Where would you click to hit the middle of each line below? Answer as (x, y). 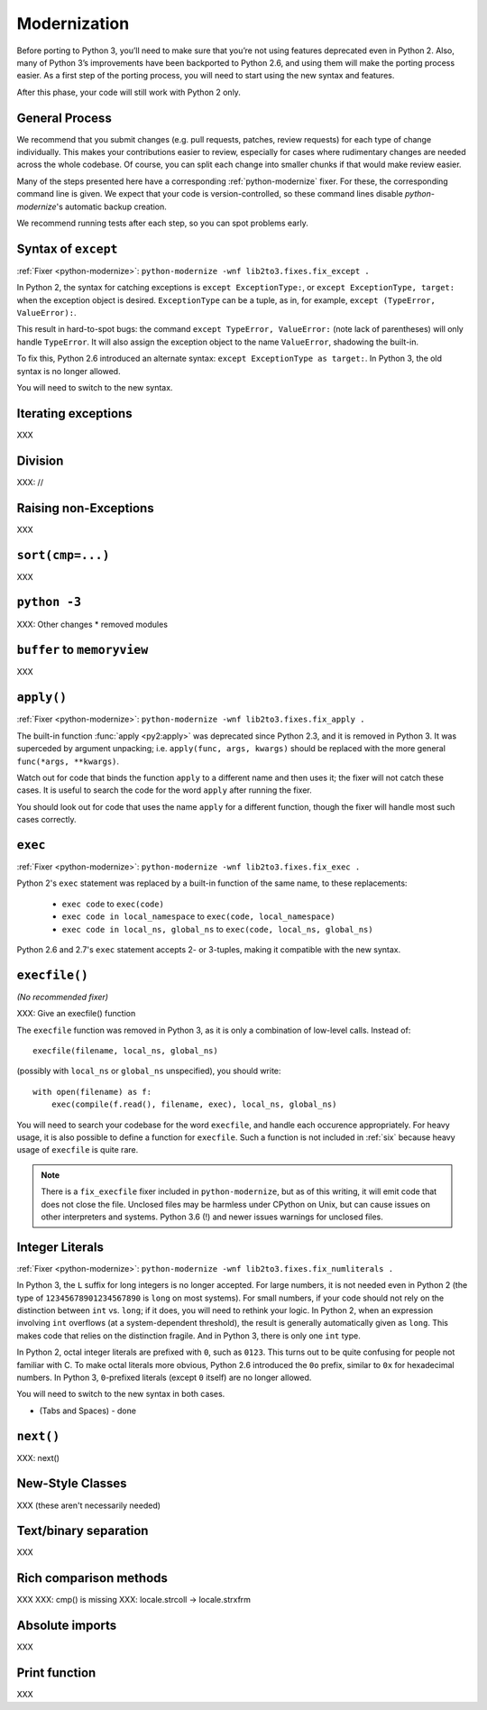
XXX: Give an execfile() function (76, 1014)
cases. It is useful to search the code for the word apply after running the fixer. (165, 790)
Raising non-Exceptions (85, 508)
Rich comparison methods (92, 1578)
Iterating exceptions (74, 414)
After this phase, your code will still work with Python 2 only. (129, 92)
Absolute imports (67, 1626)
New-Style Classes (72, 1484)
